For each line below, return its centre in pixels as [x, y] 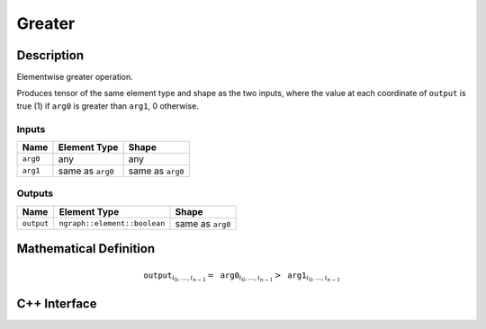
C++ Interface [57, 304]
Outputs [35, 193]
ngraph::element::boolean [112, 223]
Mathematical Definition [86, 249]
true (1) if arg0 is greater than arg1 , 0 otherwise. [108, 106]
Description [50, 55]
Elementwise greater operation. [75, 77]
